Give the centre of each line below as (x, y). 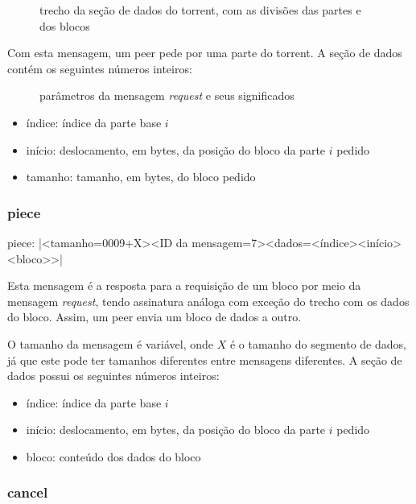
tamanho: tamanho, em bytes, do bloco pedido (141, 177)
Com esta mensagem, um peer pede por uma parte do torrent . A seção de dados (205, 53)
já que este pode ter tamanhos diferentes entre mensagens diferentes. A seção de (205, 359)
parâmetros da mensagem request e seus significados (167, 95)
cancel (28, 492)
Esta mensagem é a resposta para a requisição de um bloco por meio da (184, 285)
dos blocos (65, 25)
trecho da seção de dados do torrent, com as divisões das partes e (200, 10)
